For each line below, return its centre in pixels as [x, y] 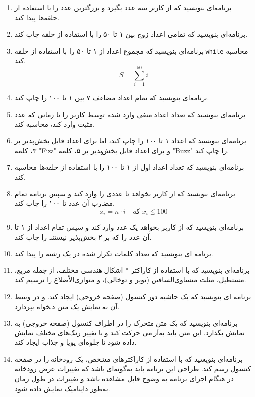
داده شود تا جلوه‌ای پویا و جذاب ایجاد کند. [76, 342]
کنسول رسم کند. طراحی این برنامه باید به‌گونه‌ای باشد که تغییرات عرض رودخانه [133, 368]
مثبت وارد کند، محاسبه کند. [54, 124]
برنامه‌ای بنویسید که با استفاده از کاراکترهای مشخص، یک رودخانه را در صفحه [128, 359]
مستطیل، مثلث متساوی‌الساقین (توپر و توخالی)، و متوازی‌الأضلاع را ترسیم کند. [130, 280]
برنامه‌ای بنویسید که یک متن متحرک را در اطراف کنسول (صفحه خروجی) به [126, 323]
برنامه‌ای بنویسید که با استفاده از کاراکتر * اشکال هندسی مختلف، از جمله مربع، [132, 270]
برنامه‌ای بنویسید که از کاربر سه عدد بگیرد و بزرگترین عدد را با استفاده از [123, 7]
